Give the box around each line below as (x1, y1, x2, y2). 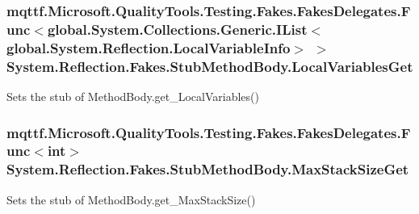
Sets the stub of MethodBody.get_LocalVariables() (6, 87, 259, 104)
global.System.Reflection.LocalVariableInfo (6, 37, 291, 57)
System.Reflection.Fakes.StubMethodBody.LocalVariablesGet (6, 56, 413, 76)
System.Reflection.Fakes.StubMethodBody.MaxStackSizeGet (6, 159, 409, 179)
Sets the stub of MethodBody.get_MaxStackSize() (6, 191, 256, 208)
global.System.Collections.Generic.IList (47, 19, 308, 39)
